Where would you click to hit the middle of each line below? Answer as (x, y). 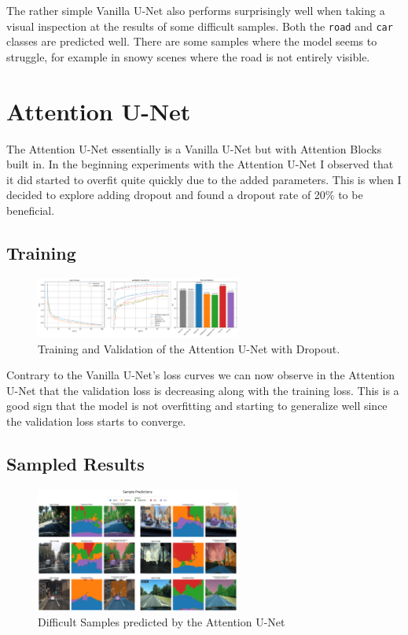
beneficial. (31, 210)
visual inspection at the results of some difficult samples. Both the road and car (200, 26)
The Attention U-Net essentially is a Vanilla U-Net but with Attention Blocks (194, 148)
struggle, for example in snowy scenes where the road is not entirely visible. (188, 56)
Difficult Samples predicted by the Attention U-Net (162, 621)
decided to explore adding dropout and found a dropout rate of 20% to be (185, 195)
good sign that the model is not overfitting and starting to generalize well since (197, 406)
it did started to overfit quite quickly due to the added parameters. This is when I (204, 179)
